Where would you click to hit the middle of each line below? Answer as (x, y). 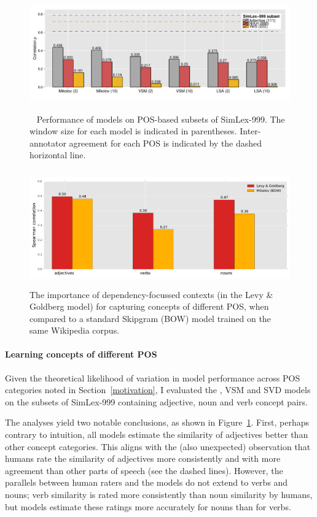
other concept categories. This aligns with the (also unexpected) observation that (158, 446)
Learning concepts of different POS (81, 354)
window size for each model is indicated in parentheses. (133, 131)
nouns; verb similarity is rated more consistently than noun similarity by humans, (159, 495)
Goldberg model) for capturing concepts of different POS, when (149, 306)
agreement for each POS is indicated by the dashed (166, 143)
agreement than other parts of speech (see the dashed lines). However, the (144, 470)
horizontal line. (58, 155)
